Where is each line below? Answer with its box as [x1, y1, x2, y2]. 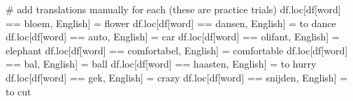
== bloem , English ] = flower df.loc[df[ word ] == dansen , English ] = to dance [6, 15, 336, 30]
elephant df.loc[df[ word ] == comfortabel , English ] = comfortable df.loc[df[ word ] [6, 42, 348, 57]
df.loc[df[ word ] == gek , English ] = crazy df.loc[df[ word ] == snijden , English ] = [6, 70, 348, 84]
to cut [6, 84, 31, 98]
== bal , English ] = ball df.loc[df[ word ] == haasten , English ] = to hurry [6, 56, 317, 71]
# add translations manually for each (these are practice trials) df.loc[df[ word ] [6, 2, 341, 16]
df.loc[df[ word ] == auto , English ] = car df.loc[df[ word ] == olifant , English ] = [6, 29, 340, 44]
